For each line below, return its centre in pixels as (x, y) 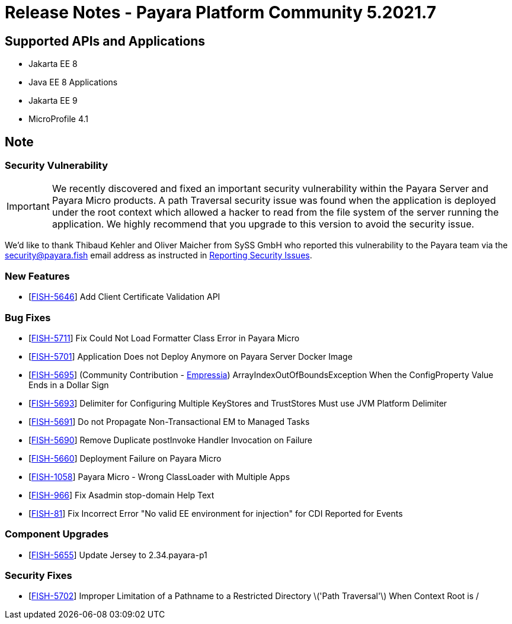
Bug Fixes (28, 317)
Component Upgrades (57, 534)
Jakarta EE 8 (53, 64)
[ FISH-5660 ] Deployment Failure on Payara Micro (125, 458)
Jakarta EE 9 (53, 101)
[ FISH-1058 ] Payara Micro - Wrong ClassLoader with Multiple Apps (159, 476)
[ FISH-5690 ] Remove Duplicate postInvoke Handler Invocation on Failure (170, 440)
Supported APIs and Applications (105, 41)
